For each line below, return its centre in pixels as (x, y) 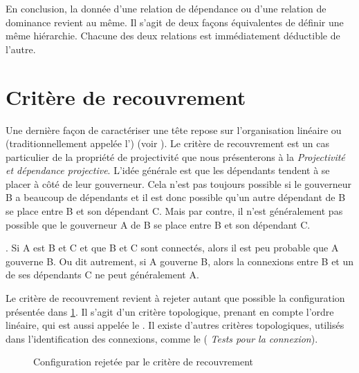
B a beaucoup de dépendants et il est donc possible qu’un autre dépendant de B (176, 197)
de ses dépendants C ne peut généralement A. (102, 275)
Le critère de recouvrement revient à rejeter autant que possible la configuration (175, 298)
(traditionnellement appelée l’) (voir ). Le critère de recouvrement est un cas (167, 143)
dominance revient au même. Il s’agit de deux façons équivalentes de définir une (175, 22)
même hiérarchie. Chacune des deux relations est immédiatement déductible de (173, 36)
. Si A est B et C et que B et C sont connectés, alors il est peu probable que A (172, 248)
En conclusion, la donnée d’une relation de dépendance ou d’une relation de (166, 8)
